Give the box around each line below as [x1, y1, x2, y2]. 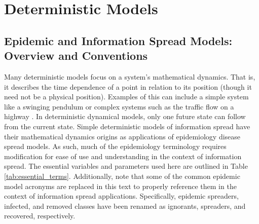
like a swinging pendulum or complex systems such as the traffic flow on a [4, 101, 234, 111]
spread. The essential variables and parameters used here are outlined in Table [4, 161, 248, 171]
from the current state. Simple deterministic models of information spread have [4, 121, 250, 131]
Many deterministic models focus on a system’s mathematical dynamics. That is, [4, 71, 255, 82]
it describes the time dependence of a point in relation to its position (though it [4, 81, 252, 92]
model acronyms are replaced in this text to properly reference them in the [4, 180, 237, 191]
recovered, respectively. [4, 210, 76, 221]
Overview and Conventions [4, 48, 148, 63]
